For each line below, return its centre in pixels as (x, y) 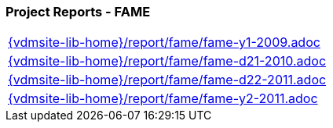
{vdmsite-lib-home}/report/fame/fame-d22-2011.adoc (167, 80)
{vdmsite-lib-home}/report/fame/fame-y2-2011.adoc (163, 99)
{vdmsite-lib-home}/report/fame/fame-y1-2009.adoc (164, 43)
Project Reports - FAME (78, 12)
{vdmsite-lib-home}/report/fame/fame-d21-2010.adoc (167, 61)
